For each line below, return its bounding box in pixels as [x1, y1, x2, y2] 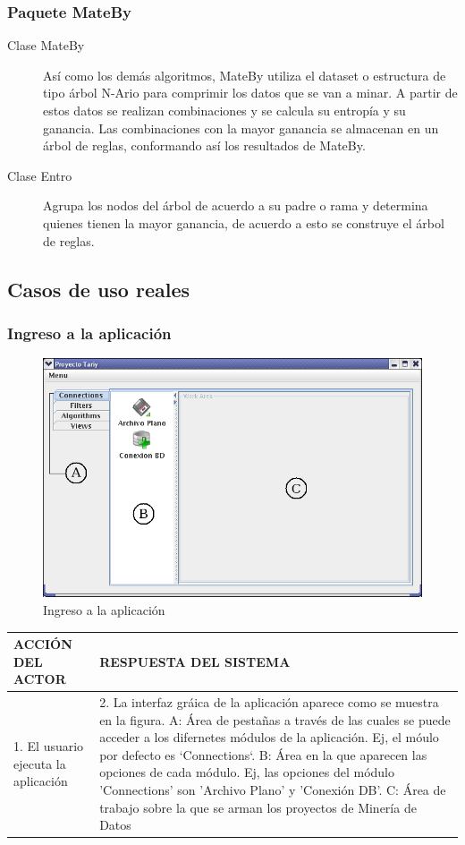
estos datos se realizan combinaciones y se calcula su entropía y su [43, 101, 406, 119]
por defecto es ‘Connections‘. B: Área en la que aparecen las [99, 745, 427, 764]
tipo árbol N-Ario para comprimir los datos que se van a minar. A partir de [43, 83, 458, 102]
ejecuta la [13, 754, 66, 772]
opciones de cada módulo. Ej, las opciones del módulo [99, 763, 394, 781]
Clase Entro [7, 166, 72, 184]
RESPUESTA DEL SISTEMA [99, 652, 291, 670]
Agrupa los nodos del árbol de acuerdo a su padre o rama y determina [43, 196, 428, 215]
